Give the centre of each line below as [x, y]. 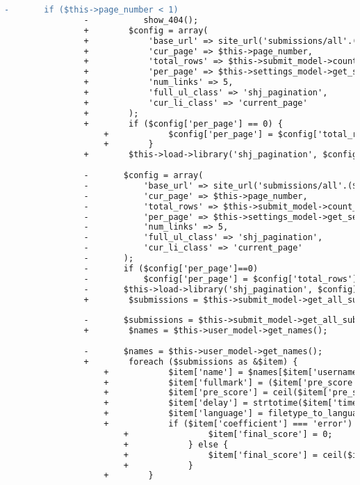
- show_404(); [141, 20]
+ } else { [176, 444]
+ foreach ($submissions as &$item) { [191, 361]
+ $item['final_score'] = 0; [228, 434]
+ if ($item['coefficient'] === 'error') [228, 424]
